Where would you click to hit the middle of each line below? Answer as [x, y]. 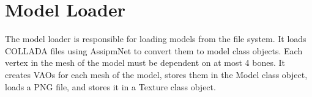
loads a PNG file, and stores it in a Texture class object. [110, 86]
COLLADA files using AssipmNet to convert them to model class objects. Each [154, 50]
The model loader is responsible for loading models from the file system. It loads [156, 39]
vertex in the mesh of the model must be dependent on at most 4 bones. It [145, 63]
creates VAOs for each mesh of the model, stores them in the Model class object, [156, 74]
